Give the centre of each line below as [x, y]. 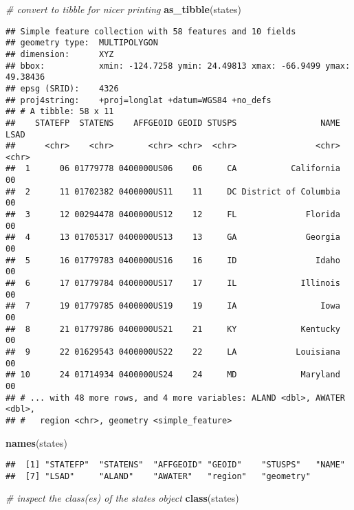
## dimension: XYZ [60, 54]
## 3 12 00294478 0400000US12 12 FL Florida [173, 215]
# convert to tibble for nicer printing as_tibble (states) [123, 9]
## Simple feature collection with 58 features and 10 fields [151, 31]
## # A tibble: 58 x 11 [60, 112]
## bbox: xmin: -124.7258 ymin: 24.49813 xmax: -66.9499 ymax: [178, 66]
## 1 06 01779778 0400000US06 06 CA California [173, 169]
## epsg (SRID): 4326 [62, 88]
